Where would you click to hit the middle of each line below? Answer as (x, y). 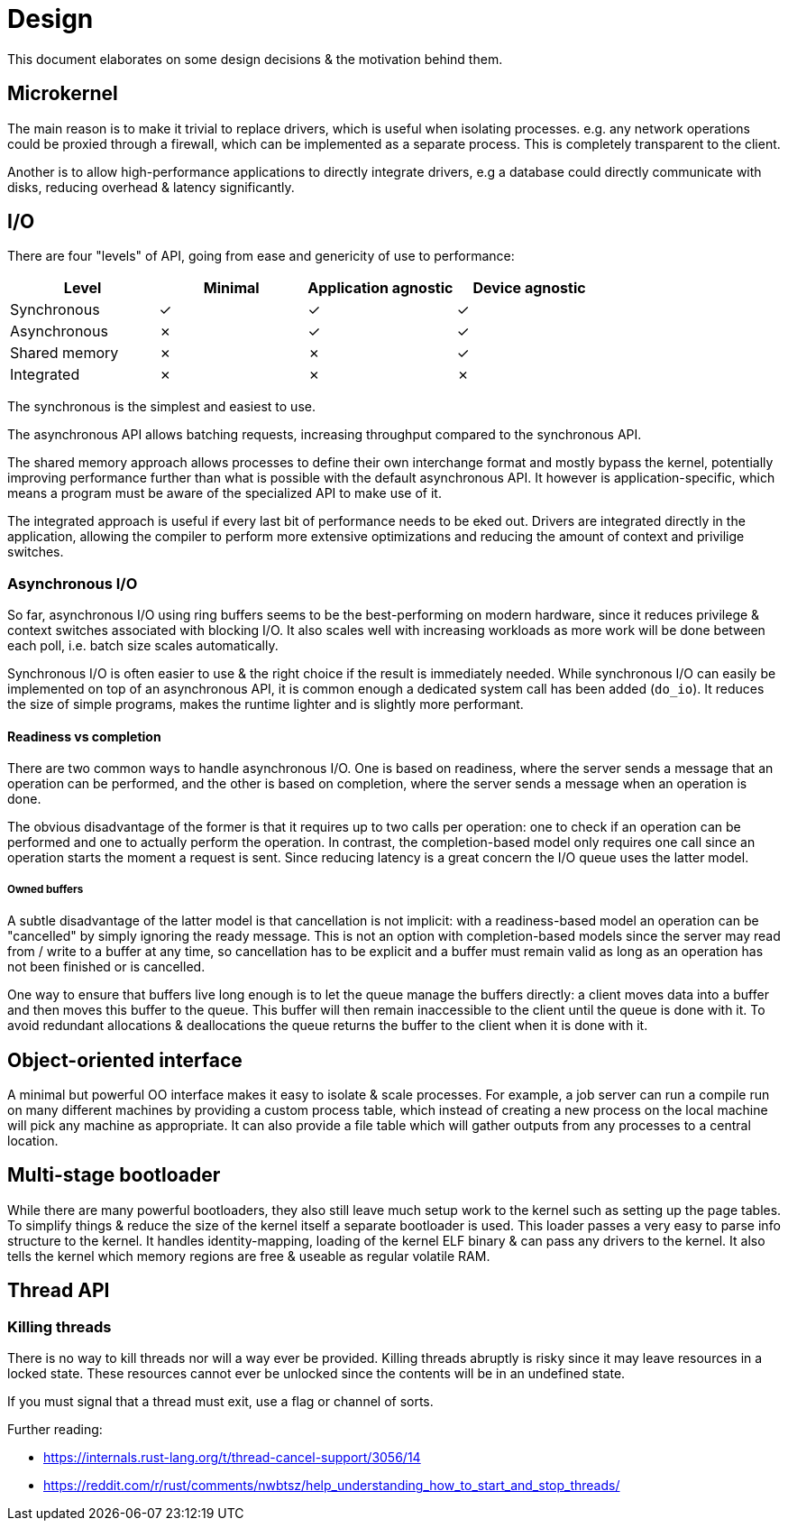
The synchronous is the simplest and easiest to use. (161, 407)
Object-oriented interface (125, 1060)
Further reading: (55, 1430)
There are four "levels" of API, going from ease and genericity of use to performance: (261, 256)
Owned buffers (46, 889)
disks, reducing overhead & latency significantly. (151, 187)
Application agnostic (380, 288)
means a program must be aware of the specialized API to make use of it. (224, 493)
